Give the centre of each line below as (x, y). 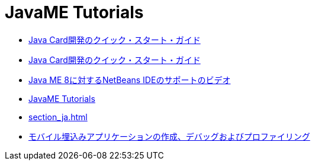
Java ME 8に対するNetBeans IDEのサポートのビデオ (130, 80)
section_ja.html (58, 117)
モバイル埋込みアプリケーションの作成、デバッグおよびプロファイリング (169, 136)
